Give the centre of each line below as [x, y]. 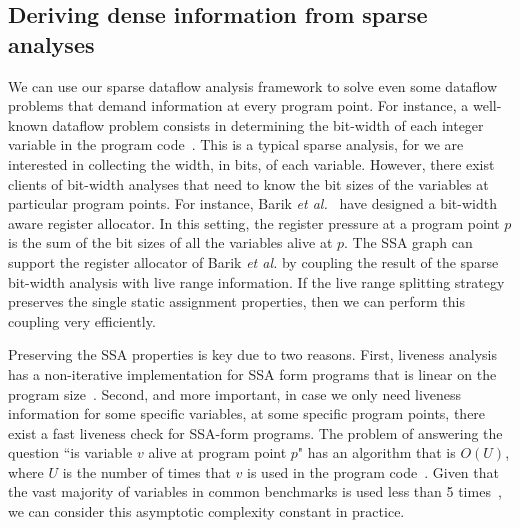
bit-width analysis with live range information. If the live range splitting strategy [256, 281]
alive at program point [217, 452]
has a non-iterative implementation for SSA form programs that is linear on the [252, 373]
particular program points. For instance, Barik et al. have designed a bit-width [252, 203]
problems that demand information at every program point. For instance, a [238, 105]
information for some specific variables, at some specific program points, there [247, 413]
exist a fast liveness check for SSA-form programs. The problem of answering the [255, 432]
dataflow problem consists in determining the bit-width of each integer [268, 124]
